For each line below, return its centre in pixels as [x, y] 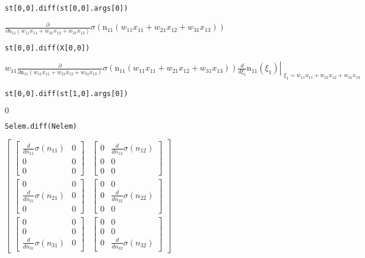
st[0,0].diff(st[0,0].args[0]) [66, 8]
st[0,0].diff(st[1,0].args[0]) [66, 94]
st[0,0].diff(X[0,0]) [47, 48]
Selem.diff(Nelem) [41, 126]
